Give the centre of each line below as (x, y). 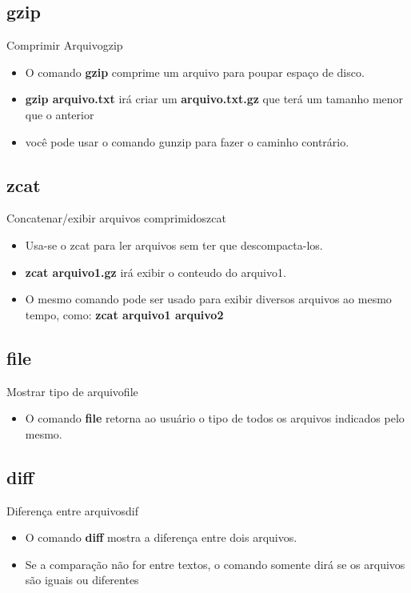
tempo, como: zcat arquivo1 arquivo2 (124, 314)
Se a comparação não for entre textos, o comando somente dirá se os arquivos (215, 564)
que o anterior (60, 114)
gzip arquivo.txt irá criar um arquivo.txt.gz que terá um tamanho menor (214, 99)
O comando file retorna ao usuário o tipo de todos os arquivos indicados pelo (215, 418)
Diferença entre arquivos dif (72, 510)
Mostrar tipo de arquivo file (72, 391)
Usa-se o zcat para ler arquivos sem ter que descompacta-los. (174, 244)
